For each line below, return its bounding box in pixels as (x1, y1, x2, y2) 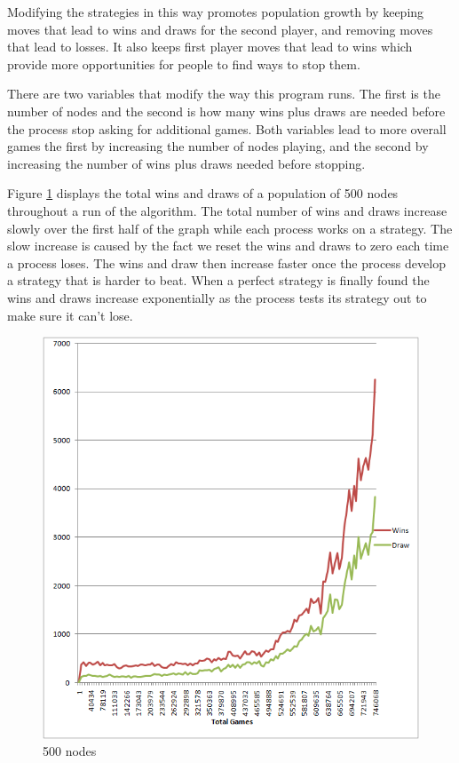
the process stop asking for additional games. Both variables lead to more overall (7, 119, 447, 138)
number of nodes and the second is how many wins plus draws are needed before (7, 101, 446, 120)
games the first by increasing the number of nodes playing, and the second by (7, 137, 429, 155)
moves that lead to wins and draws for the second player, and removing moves (7, 20, 433, 38)
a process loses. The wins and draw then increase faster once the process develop (7, 253, 446, 272)
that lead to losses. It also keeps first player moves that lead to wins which (7, 37, 413, 56)
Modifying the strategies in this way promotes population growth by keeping (7, 3, 424, 20)
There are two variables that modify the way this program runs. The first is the (7, 84, 440, 103)
